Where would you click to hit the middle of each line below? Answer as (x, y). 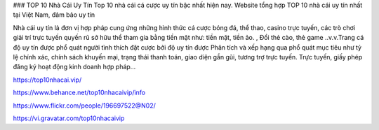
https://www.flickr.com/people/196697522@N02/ (84, 106)
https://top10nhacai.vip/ (47, 80)
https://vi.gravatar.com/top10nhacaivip (69, 118)
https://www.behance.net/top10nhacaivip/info (79, 93)
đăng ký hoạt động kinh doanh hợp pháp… (74, 67)
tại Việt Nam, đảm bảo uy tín (54, 15)
